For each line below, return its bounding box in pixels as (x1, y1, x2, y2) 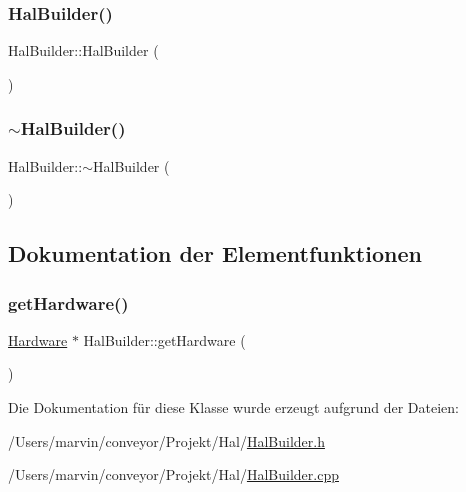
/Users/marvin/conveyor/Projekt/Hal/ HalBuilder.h (8, 430, 325, 451)
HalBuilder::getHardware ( (83, 329, 246, 350)
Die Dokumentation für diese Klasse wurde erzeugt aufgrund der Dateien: (8, 397, 459, 417)
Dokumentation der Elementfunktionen (8, 238, 422, 269)
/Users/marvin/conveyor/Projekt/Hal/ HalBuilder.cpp (8, 464, 339, 485)
